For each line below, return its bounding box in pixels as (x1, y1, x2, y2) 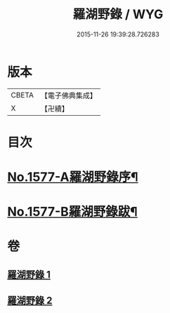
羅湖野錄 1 (7, 268, 51, 281)
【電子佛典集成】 (40, 91, 97, 100)
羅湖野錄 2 (7, 295, 53, 307)
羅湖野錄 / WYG (72, 6, 164, 22)
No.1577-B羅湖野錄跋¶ (7, 204, 138, 220)
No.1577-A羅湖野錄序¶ (7, 169, 138, 185)
